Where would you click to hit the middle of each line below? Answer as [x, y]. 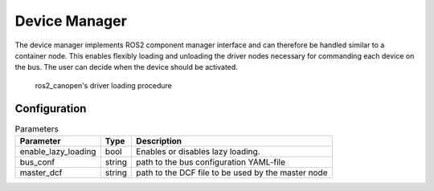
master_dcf [41, 173]
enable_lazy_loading [58, 151]
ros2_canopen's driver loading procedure [104, 85]
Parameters [37, 128]
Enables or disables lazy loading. [198, 151]
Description [159, 141]
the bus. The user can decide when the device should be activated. [127, 67]
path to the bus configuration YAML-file [211, 162]
